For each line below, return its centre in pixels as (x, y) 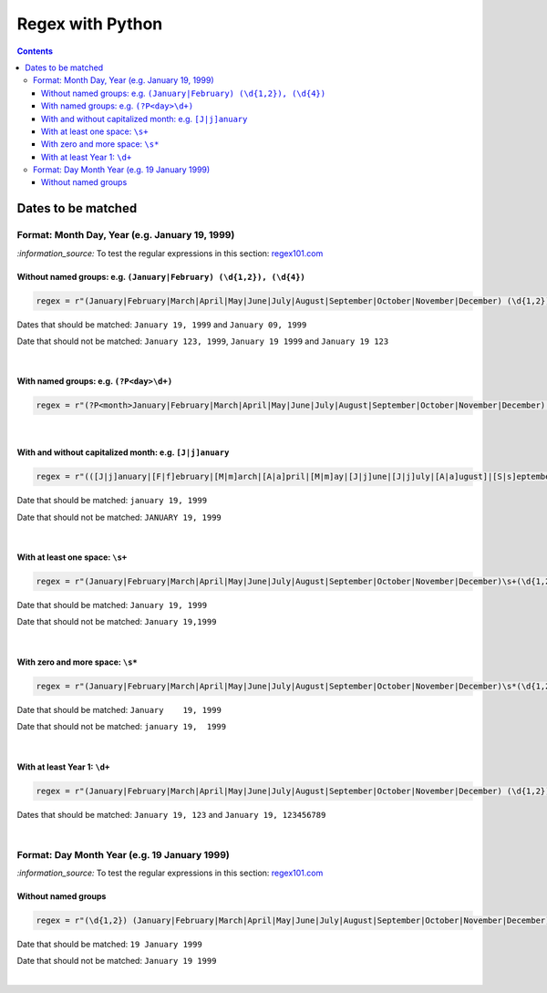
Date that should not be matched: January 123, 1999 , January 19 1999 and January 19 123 (203, 341)
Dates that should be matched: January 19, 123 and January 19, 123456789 (171, 814)
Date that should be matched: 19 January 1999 (109, 945)
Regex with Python (90, 24)
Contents (35, 51)
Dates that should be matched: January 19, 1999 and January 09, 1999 (162, 325)
